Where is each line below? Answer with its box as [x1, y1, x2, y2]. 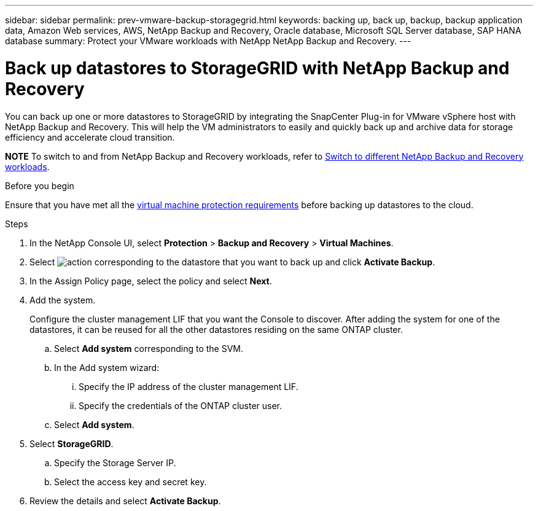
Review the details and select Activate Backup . [29, 495, 221, 506]
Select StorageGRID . [29, 438, 114, 449]
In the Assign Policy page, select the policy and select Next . [29, 275, 272, 286]
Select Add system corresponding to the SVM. [54, 343, 244, 354]
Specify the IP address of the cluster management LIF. [79, 381, 298, 392]
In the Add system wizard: [54, 362, 160, 373]
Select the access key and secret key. [54, 476, 207, 487]
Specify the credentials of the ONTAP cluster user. [79, 400, 283, 411]
